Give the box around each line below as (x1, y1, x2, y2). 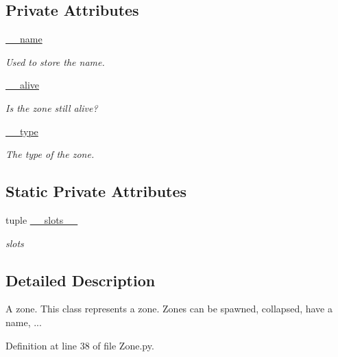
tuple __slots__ (5, 212, 78, 227)
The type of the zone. (5, 147, 95, 161)
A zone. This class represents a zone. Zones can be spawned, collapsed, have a (5, 301, 333, 316)
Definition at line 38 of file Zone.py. (5, 338, 154, 352)
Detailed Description (5, 269, 156, 290)
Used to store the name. (5, 54, 105, 69)
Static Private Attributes (5, 181, 187, 202)
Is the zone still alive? (5, 100, 98, 115)
